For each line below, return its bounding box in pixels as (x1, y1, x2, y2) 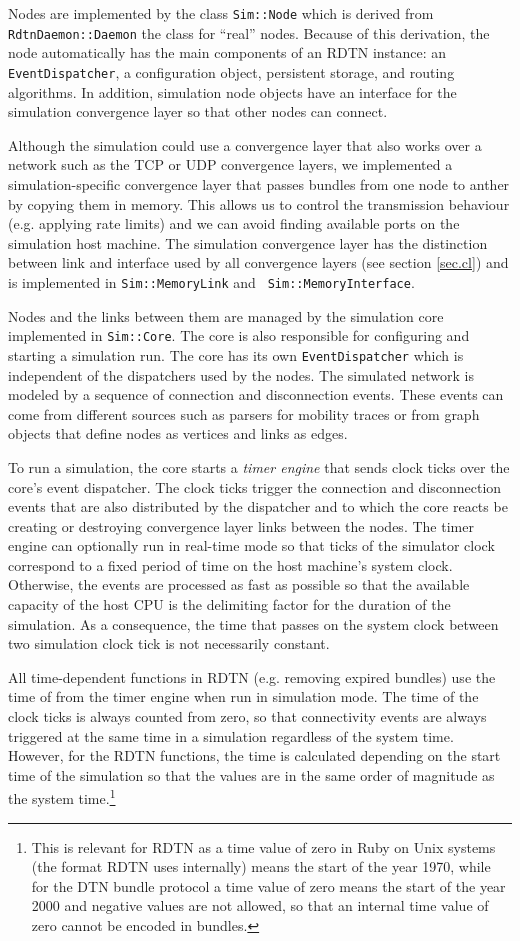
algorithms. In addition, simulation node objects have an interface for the (8, 81, 457, 102)
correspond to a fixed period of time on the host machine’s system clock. (8, 554, 453, 575)
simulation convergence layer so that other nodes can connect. (8, 101, 388, 122)
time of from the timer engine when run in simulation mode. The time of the (8, 686, 479, 707)
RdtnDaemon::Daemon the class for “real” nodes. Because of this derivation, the (8, 22, 490, 43)
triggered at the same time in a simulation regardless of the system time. (8, 725, 454, 746)
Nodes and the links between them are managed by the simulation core (8, 305, 444, 326)
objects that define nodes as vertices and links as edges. (8, 423, 348, 444)
